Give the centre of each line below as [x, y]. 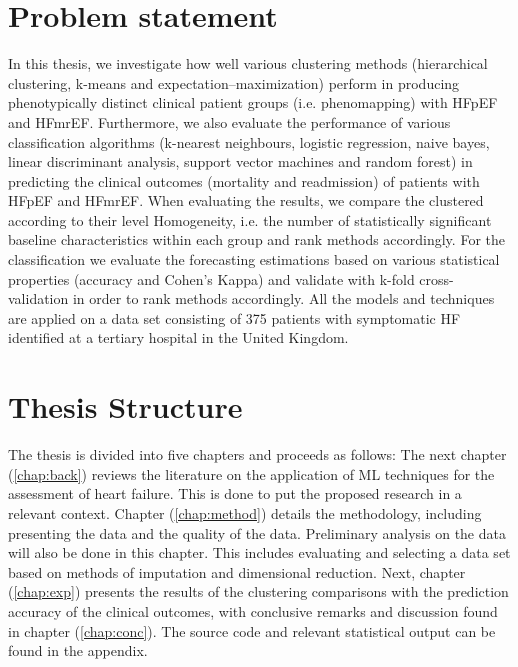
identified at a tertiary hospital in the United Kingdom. [178, 337]
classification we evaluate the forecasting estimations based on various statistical [254, 259]
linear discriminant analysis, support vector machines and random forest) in [240, 161]
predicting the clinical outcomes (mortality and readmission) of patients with [244, 180]
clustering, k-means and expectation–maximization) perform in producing [234, 82]
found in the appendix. [78, 650]
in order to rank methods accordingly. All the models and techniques [283, 298]
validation [38, 298]
